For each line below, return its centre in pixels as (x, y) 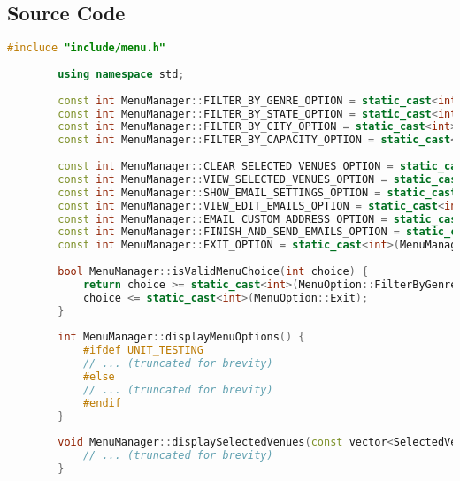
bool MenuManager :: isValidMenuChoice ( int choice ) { (213, 272)
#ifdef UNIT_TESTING (143, 351)
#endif (102, 403)
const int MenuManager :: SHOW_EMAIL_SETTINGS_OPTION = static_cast (257, 192)
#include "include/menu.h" (86, 48)
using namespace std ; (121, 74)
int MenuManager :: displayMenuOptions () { (181, 337)
